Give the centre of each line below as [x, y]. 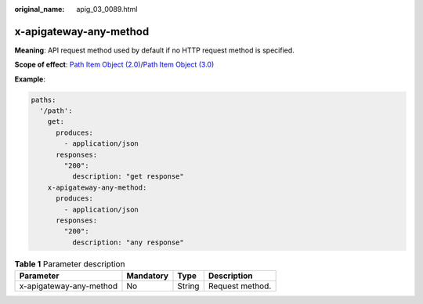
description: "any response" [128, 242]
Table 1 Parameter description [70, 264]
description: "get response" [128, 177]
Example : [30, 79]
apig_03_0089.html [107, 9]
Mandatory [147, 276]
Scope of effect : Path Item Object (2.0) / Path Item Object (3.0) [114, 65]
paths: [43, 100]
